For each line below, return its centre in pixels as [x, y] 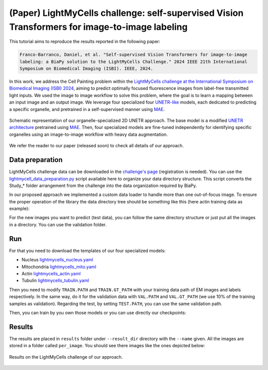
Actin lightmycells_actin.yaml [51, 273]
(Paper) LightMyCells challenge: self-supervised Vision [126, 13]
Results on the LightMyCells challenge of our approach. [66, 357]
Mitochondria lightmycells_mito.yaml [59, 267]
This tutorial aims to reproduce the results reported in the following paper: [85, 42]
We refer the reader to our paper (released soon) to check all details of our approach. [97, 146]
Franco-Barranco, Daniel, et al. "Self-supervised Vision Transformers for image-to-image [134, 55]
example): [19, 209]
